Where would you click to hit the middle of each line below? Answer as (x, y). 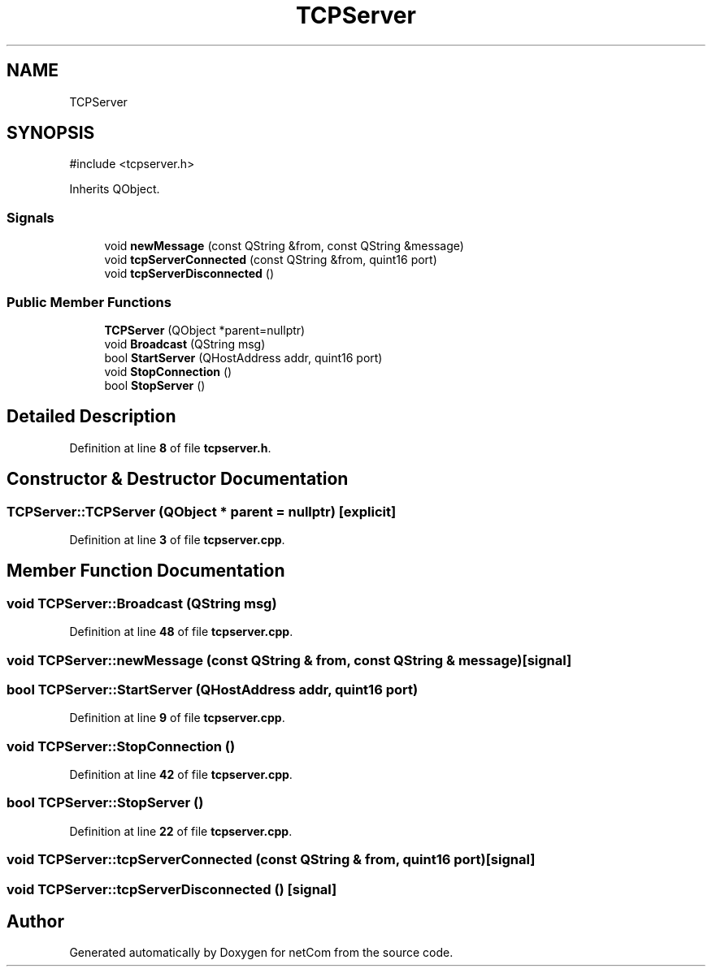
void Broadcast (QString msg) (185, 344)
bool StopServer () (155, 385)
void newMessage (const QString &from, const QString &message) (284, 246)
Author (35, 922)
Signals (30, 217)
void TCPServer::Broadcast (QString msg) (142, 603)
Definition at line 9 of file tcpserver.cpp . (177, 718)
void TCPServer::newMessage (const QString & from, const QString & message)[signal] (289, 660)
